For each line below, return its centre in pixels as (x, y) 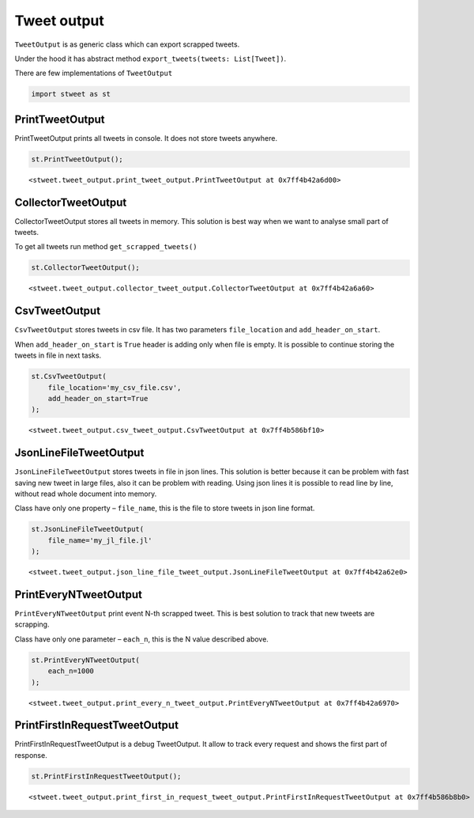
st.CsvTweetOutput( (69, 377)
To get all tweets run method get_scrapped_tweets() (106, 247)
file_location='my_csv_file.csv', (115, 387)
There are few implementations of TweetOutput (94, 73)
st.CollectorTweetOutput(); (85, 268)
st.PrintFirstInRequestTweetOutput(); (106, 776)
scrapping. (32, 624)
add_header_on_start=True (98, 398)
